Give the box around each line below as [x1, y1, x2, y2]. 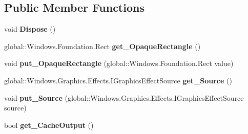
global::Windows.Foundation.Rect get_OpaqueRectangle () [4, 40, 201, 51]
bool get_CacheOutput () [4, 119, 94, 130]
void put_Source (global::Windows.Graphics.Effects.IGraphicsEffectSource [4, 92, 244, 103]
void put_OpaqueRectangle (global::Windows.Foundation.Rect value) [4, 58, 234, 69]
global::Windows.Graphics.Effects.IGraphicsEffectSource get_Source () [4, 75, 232, 85]
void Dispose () [4, 24, 56, 34]
